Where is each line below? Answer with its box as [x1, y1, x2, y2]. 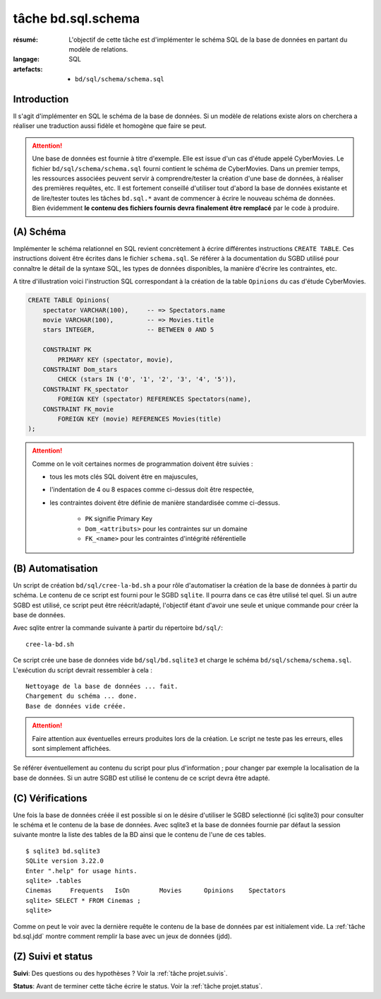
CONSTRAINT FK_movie [42, 405, 114, 413]
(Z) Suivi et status [13, 950, 93, 962]
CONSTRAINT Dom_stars [42, 365, 118, 373]
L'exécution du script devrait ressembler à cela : [13, 665, 153, 674]
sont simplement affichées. [32, 744, 111, 752]
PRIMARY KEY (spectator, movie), [57, 356, 174, 363]
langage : [13, 55, 40, 64]
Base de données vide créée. [25, 702, 126, 710]
